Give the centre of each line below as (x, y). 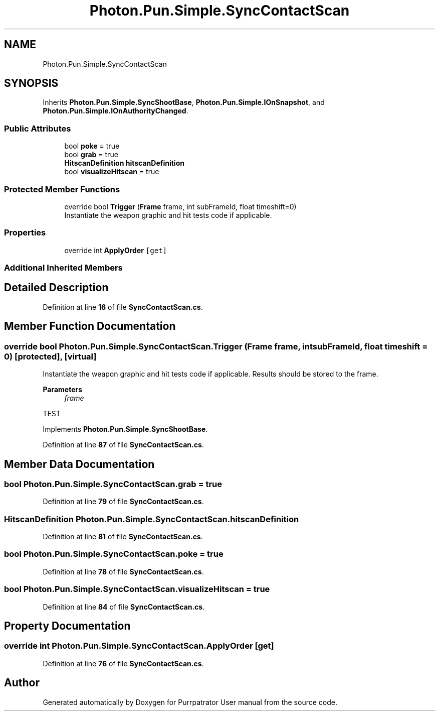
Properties (25, 233)
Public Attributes (38, 128)
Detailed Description (56, 288)
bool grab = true (91, 155)
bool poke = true (92, 146)
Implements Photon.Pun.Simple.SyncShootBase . (125, 429)
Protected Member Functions (62, 189)
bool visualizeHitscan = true (112, 172)
